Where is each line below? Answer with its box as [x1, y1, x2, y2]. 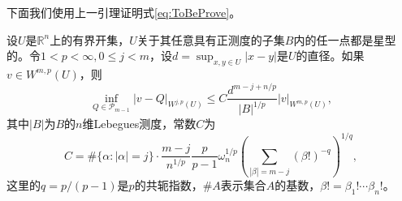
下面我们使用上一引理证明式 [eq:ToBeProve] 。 [6, 4, 241, 20]
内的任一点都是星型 [293, 31, 396, 48]
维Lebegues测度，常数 [82, 115, 197, 132]
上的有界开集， [50, 31, 130, 48]
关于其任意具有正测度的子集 [136, 31, 285, 48]
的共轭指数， [134, 177, 203, 194]
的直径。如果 [296, 47, 365, 64]
